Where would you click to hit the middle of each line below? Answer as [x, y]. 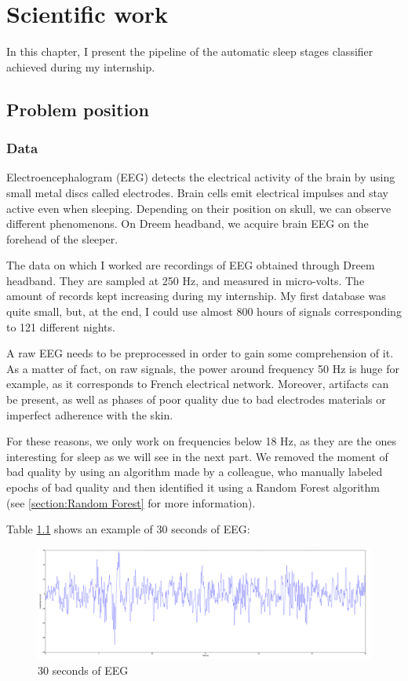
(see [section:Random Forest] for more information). [131, 502]
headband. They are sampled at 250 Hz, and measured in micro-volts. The [186, 280]
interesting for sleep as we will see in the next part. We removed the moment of [197, 456]
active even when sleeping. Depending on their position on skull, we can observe [199, 208]
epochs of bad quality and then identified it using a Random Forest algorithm [193, 487]
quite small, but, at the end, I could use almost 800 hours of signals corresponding [204, 311]
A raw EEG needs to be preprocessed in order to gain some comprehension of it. [200, 353]
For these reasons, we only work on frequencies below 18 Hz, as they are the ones [201, 441]
